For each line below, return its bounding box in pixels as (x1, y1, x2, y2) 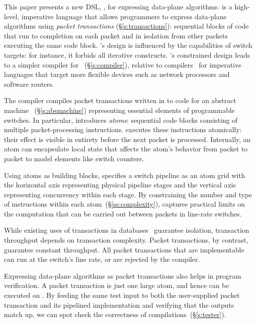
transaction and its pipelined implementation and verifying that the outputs (4, 299, 234, 310)
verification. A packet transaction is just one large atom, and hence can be (4, 280, 229, 290)
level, (4, 11, 20, 21)
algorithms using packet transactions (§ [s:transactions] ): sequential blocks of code (4, 21, 249, 31)
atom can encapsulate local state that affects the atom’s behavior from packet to (4, 144, 248, 154)
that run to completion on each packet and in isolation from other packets (4, 30, 228, 40)
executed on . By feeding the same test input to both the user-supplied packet (4, 290, 240, 300)
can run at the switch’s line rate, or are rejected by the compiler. (4, 254, 200, 264)
